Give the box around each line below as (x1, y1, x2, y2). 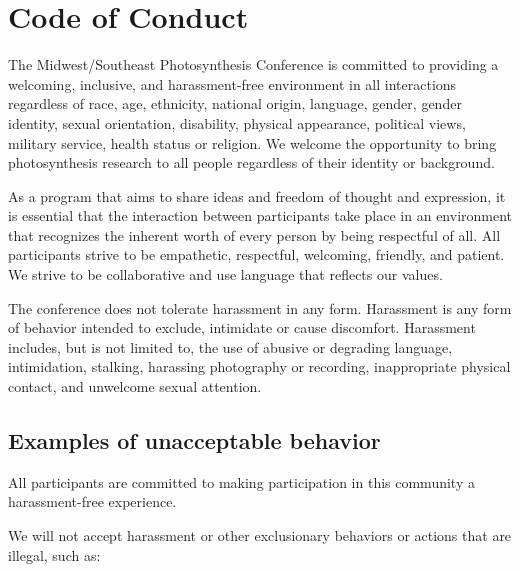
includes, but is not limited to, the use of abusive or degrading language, (8, 336, 453, 357)
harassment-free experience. (8, 491, 177, 512)
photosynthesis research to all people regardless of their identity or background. (8, 152, 495, 173)
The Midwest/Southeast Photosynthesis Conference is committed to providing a (8, 54, 499, 75)
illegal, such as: (8, 544, 101, 565)
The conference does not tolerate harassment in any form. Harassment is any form (8, 297, 512, 318)
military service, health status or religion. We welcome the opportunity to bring (8, 132, 497, 153)
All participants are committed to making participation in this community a (8, 471, 475, 492)
